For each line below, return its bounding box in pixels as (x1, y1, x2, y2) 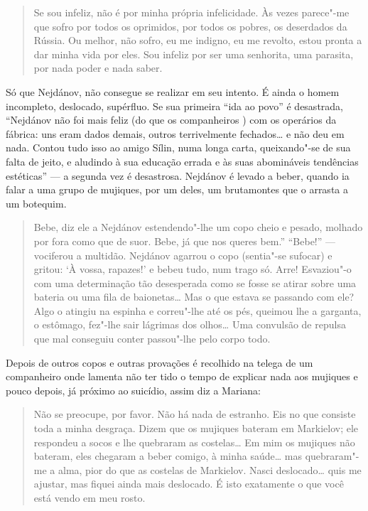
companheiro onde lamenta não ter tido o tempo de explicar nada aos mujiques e (6, 369, 358, 384)
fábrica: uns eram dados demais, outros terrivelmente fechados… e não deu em (6, 126, 345, 141)
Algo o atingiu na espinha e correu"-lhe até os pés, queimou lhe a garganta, (33, 303, 362, 318)
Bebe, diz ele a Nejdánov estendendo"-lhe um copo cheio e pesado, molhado (33, 220, 363, 235)
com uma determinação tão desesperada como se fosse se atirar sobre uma (33, 275, 357, 290)
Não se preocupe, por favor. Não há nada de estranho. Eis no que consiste (33, 407, 356, 421)
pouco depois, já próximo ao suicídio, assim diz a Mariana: (6, 382, 261, 397)
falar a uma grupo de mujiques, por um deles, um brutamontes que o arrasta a (6, 182, 348, 197)
